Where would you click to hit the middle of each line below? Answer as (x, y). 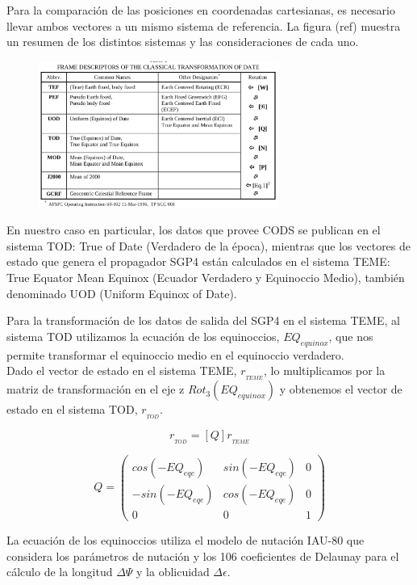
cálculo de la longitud (60, 572)
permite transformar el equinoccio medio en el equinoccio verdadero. (175, 354)
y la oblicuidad (173, 572)
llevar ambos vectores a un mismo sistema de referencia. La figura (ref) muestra (204, 25)
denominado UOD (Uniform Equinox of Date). (122, 293)
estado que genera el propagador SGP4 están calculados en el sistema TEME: (198, 261)
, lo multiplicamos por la (325, 370)
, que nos (351, 336)
